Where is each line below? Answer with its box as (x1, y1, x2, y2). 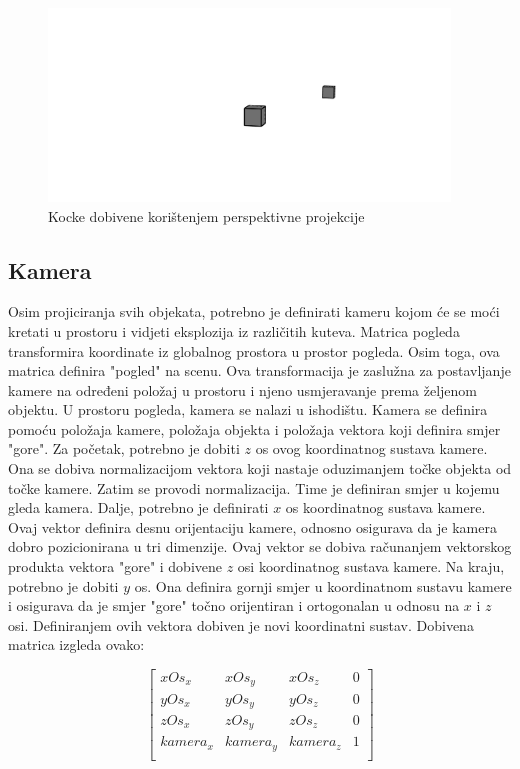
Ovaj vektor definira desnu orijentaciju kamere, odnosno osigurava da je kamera (8, 516, 497, 537)
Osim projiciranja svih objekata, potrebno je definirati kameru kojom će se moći (8, 301, 500, 322)
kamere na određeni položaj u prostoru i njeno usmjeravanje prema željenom (8, 379, 478, 400)
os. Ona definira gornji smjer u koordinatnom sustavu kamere (134, 575, 512, 596)
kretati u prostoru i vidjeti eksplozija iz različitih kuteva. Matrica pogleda (8, 320, 460, 341)
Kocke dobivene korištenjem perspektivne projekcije (48, 205, 365, 226)
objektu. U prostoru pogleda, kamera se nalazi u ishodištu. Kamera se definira (8, 399, 488, 420)
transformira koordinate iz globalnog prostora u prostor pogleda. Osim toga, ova (8, 340, 500, 361)
